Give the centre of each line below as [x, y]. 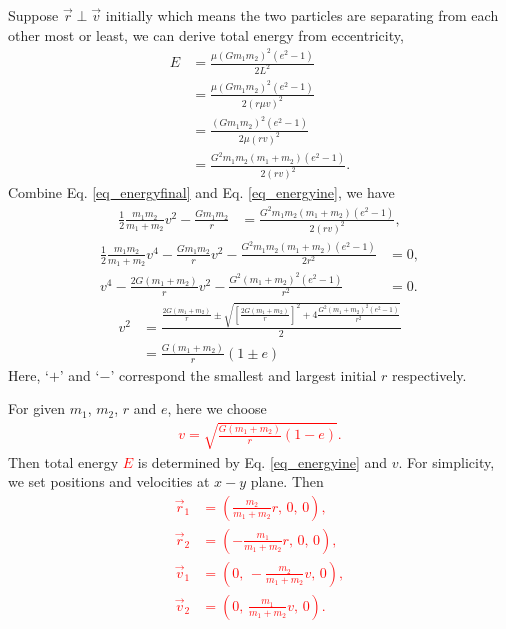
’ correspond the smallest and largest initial [243, 374]
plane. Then [287, 481]
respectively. [429, 374]
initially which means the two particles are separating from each [302, 15]
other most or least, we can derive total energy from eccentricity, [206, 34]
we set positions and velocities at [109, 481]
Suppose [33, 15]
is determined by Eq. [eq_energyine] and [262, 461]
